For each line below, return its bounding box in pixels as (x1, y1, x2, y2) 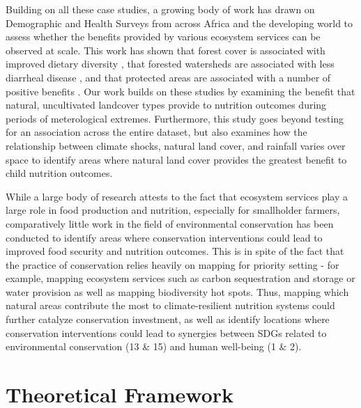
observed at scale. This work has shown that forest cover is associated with (6, 42, 325, 57)
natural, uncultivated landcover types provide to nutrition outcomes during (6, 97, 327, 112)
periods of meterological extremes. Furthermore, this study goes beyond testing (6, 111, 344, 125)
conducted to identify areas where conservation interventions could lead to (6, 230, 323, 244)
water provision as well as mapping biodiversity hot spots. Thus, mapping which (6, 284, 349, 299)
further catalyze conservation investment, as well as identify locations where (6, 312, 330, 327)
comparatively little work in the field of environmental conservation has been (6, 216, 334, 230)
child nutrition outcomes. (6, 166, 113, 180)
